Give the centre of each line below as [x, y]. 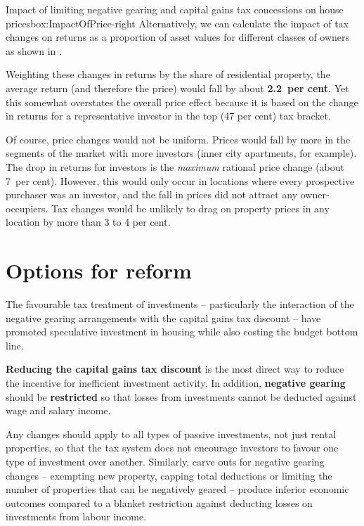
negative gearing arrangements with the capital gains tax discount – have [163, 317]
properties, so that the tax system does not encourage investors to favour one [172, 448]
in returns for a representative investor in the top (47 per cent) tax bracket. [168, 116]
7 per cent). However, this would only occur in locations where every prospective [180, 180]
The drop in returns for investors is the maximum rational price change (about [175, 166]
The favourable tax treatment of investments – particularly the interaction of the [180, 304]
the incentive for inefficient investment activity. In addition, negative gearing [176, 383]
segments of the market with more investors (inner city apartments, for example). [181, 153]
